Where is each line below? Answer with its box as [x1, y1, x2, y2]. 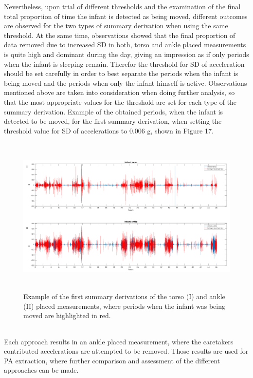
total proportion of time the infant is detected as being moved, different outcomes [4, 11, 248, 21]
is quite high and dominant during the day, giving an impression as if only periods [4, 49, 249, 59]
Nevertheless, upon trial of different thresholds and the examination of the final [4, 1, 241, 11]
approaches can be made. [4, 365, 79, 375]
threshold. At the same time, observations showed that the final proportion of [4, 30, 235, 40]
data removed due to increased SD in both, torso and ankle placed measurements [4, 39, 246, 50]
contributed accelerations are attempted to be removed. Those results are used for [4, 346, 249, 356]
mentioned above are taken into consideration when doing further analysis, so [4, 87, 235, 97]
